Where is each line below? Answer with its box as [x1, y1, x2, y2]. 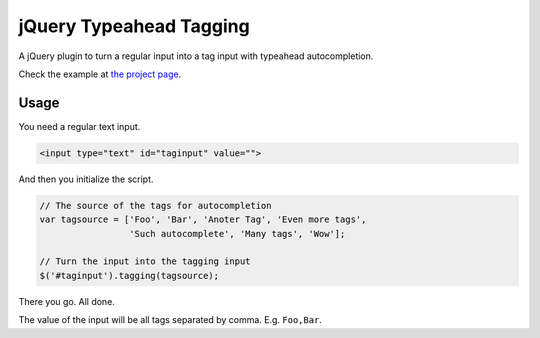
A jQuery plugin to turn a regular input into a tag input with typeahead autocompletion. [18, 50, 374, 62]
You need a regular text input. [18, 120, 141, 132]
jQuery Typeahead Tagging [18, 15, 250, 37]
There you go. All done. [18, 295, 115, 307]
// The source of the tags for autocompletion [39, 200, 272, 211]
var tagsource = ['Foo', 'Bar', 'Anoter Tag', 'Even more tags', [39, 214, 367, 225]
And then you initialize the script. [18, 173, 154, 185]
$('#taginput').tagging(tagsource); [39, 270, 220, 281]
